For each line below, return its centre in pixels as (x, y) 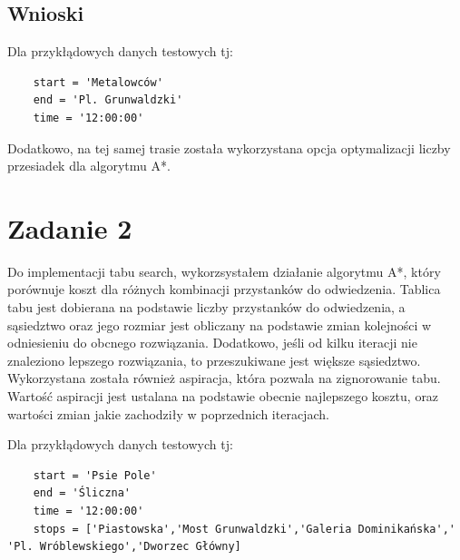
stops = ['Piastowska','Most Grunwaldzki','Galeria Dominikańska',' (244, 529)
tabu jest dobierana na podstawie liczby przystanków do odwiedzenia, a (206, 307)
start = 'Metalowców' (98, 82)
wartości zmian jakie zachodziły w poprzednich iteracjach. (168, 413)
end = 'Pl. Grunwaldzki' (108, 100)
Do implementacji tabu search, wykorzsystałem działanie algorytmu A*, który (224, 271)
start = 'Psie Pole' (95, 475)
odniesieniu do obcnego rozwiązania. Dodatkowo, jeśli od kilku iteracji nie (212, 343)
